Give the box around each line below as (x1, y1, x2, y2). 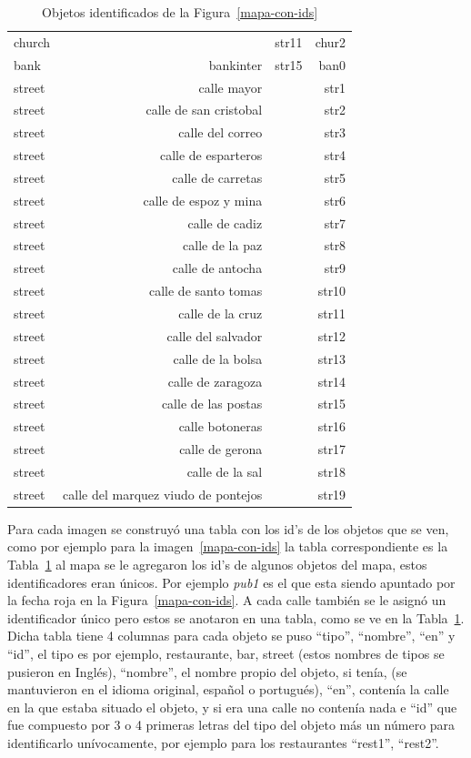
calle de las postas (161, 394, 263, 413)
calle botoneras (178, 417, 263, 436)
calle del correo (178, 123, 263, 142)
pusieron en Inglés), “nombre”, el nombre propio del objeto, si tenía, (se (7, 662, 407, 681)
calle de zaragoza (167, 371, 263, 390)
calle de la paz (183, 236, 263, 255)
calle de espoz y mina (143, 190, 263, 209)
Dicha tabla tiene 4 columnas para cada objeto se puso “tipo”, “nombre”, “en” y (7, 626, 456, 645)
